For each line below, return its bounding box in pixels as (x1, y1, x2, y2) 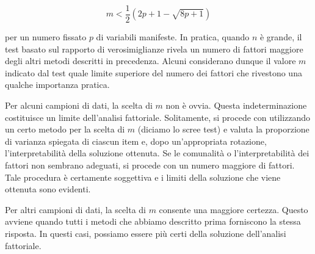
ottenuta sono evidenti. (5, 183, 91, 195)
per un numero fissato (5, 31, 87, 43)
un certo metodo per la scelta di (5, 123, 125, 136)
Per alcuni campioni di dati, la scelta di (5, 99, 153, 112)
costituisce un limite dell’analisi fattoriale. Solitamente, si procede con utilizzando (5, 111, 311, 123)
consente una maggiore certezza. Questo (159, 203, 308, 216)
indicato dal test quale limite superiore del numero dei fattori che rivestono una (5, 66, 302, 79)
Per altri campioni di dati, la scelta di (5, 203, 146, 216)
